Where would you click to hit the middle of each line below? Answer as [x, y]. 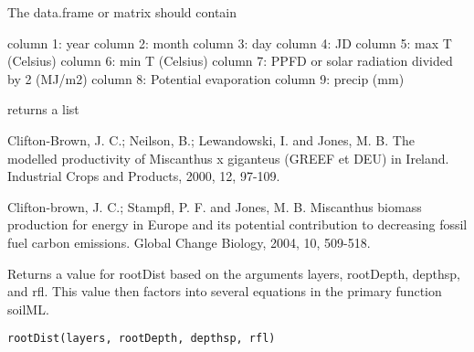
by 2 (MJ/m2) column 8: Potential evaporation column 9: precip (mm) [206, 78]
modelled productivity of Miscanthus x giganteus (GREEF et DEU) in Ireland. [228, 158]
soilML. [28, 309]
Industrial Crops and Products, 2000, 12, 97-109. [144, 176]
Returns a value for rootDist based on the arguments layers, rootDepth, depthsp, [234, 273]
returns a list [43, 109]
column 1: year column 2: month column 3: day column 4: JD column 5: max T [230, 43]
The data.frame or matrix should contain [122, 12]
